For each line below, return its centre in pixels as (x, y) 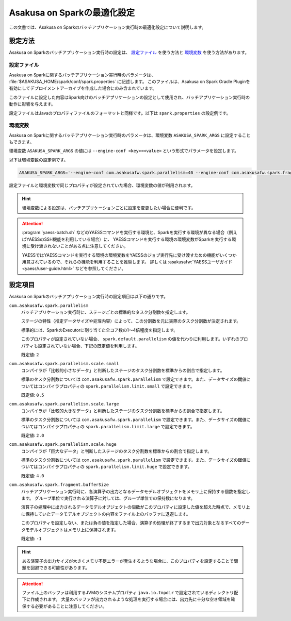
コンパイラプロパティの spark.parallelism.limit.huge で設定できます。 (115, 467)
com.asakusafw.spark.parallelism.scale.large (64, 404)
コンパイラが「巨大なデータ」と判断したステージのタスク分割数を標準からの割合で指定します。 (116, 451)
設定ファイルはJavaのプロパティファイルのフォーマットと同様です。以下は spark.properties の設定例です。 (120, 113)
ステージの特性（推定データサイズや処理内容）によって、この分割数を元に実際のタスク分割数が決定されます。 (131, 321)
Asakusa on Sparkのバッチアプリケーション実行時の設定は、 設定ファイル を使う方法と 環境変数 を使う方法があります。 (129, 52)
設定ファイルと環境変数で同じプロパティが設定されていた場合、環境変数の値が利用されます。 (102, 185)
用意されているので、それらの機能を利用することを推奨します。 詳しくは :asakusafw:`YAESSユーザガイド (127, 262)
